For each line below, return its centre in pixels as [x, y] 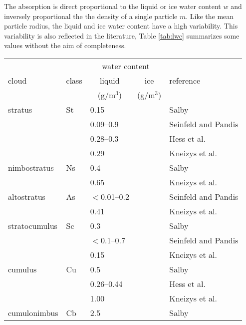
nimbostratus [31, 167]
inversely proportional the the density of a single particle [91, 16]
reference [185, 80]
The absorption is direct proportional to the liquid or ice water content [113, 6]
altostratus [27, 196]
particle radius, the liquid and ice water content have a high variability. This [121, 26]
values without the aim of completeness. [65, 45]
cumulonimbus [33, 312]
